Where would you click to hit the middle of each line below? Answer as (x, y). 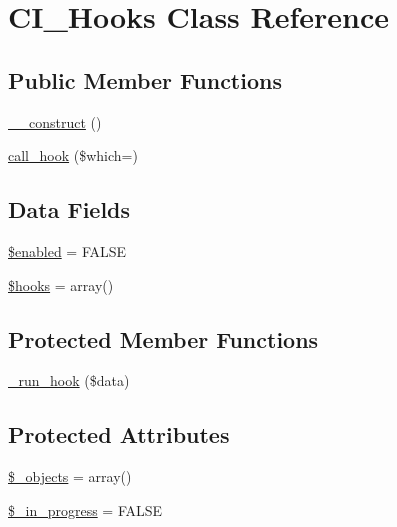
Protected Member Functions (163, 338)
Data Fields (69, 209)
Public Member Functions (145, 79)
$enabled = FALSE (67, 250)
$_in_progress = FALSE (85, 509)
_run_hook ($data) (69, 380)
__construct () (55, 121)
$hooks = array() (61, 284)
